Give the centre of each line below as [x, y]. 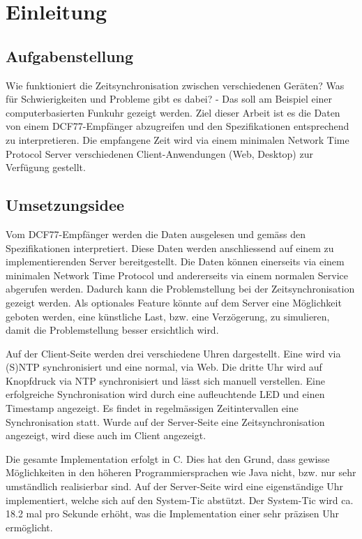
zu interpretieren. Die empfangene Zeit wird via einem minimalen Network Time [178, 139]
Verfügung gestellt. [46, 167]
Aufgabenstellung [70, 56]
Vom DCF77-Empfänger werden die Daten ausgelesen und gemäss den [156, 234]
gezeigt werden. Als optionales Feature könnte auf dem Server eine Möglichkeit [174, 302]
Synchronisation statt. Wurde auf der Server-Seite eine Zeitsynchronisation [165, 421]
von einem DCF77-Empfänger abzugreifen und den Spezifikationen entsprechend [178, 126]
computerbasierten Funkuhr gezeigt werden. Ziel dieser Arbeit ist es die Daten [173, 112]
